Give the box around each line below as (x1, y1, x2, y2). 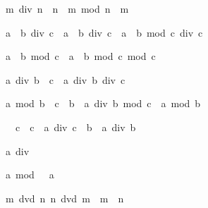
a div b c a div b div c (6, 72, 126, 87)
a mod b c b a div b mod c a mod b (6, 96, 201, 111)
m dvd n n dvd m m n (6, 190, 124, 205)
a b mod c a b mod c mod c (6, 49, 156, 63)
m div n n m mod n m (6, 1, 129, 16)
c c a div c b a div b (15, 119, 136, 134)
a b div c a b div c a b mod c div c (6, 25, 203, 39)
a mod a (6, 167, 54, 182)
